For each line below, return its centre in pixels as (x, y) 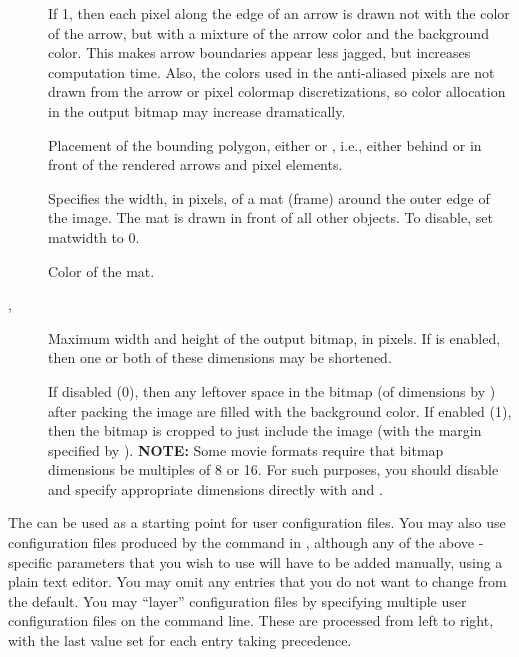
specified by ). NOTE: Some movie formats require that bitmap (246, 449)
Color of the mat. (101, 270)
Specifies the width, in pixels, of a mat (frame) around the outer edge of (269, 197)
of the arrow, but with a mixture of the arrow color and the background (268, 32)
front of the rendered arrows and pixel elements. (195, 164)
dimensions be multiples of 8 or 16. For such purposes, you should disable (273, 469)
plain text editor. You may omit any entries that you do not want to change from (257, 581)
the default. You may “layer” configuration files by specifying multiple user (237, 600)
